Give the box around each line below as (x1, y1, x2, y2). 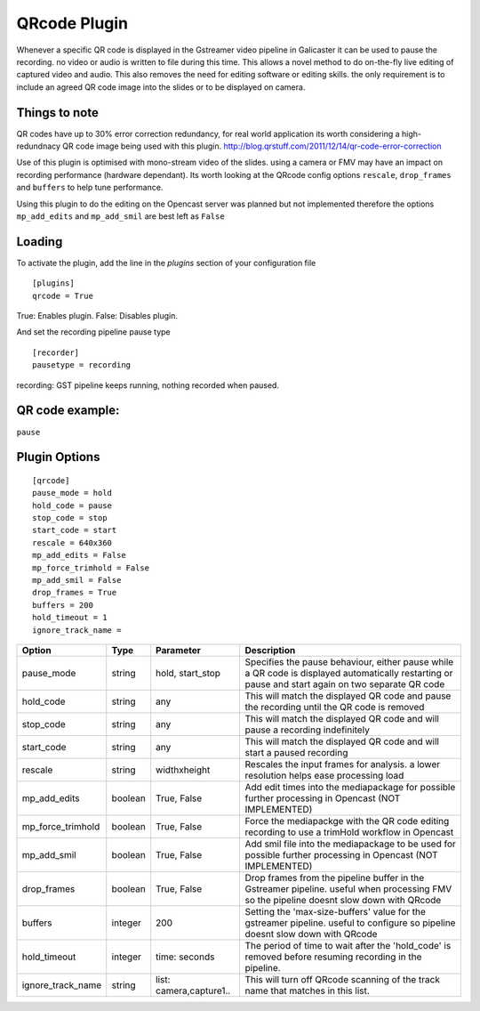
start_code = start (32, 525, 117, 536)
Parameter (156, 644, 202, 656)
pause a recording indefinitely (244, 724, 371, 736)
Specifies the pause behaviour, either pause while (244, 656, 454, 667)
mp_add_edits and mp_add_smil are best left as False (16, 210, 226, 222)
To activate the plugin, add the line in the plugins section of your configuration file (16, 257, 316, 268)
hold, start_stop (156, 667, 221, 679)
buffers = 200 (32, 600, 93, 610)
